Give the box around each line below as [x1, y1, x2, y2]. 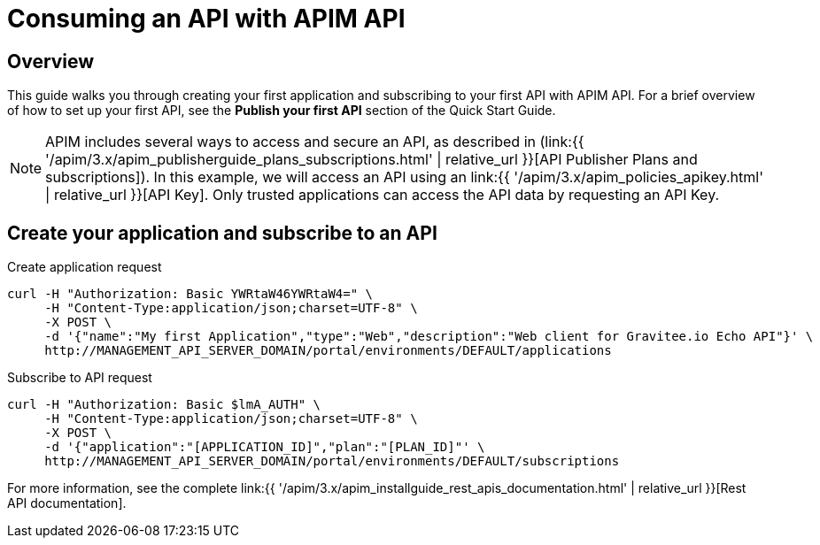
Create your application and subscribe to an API [7, 221, 437, 244]
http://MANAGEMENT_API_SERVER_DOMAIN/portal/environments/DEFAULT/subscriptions [44, 454, 620, 469]
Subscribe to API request [7, 370, 152, 386]
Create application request [7, 259, 162, 275]
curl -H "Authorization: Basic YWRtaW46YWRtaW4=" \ [7, 287, 374, 302]
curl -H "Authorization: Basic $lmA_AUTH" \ [7, 397, 321, 412]
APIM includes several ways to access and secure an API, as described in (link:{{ [45, 133, 584, 151]
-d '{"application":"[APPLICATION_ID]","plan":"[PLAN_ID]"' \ [44, 440, 485, 455]
